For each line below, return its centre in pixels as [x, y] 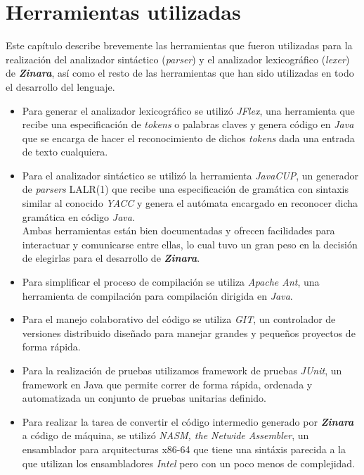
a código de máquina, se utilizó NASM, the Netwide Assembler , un [165, 435]
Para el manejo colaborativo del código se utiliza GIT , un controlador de [179, 319]
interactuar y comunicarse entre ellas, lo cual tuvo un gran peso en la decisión [190, 244]
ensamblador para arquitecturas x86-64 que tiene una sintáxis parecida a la [184, 449]
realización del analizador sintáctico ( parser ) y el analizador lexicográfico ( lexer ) [178, 59]
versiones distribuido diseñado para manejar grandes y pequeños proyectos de [189, 332]
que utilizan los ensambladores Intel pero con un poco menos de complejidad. [189, 463]
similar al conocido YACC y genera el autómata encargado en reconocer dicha [190, 203]
